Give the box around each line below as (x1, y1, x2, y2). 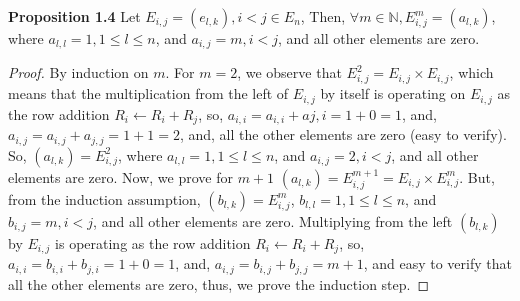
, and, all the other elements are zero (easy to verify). (179, 124, 507, 145)
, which (449, 62, 494, 83)
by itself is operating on (320, 83, 466, 104)
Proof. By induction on (8, 62, 149, 83)
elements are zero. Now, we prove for (8, 166, 233, 187)
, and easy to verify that (363, 253, 512, 274)
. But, (459, 166, 495, 187)
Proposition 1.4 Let (8, 6, 141, 26)
